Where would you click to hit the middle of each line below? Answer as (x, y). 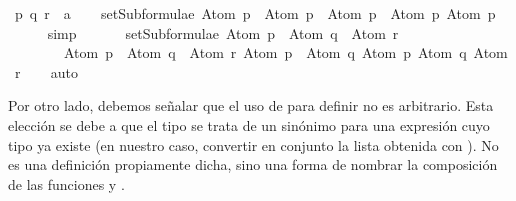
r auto (46, 71)
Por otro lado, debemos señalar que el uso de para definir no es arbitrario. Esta (251, 105)
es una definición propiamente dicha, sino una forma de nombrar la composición (253, 164)
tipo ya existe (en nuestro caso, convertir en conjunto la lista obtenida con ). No (253, 144)
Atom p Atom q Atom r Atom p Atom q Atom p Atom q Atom (285, 52)
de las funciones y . (66, 183)
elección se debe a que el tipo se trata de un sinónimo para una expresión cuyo (249, 124)
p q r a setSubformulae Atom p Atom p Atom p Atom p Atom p (255, 13)
